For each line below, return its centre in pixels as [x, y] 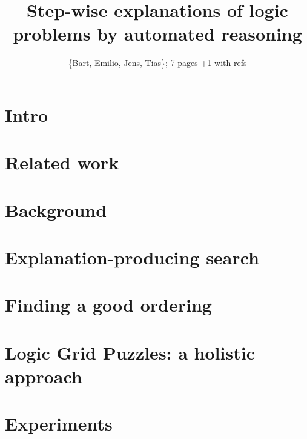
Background [56, 209]
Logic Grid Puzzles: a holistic [130, 352]
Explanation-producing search [132, 257]
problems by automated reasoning [157, 34]
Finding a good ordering [108, 305]
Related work [62, 162]
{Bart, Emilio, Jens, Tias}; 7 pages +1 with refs [157, 63]
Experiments [59, 424]
